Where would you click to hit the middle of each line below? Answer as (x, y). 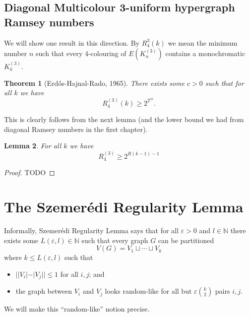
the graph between (44, 291)
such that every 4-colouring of (81, 53)
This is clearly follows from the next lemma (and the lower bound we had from (124, 119)
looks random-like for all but (148, 291)
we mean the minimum (203, 42)
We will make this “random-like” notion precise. (77, 309)
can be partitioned (186, 240)
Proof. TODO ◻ (30, 172)
